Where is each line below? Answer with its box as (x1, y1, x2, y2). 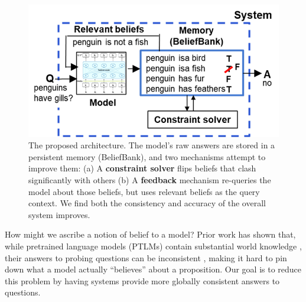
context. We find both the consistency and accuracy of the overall (28, 197, 266, 209)
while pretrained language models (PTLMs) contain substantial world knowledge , (5, 239, 302, 252)
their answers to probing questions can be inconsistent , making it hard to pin (5, 251, 287, 264)
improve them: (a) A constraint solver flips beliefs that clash (28, 162, 256, 174)
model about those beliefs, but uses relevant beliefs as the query (28, 185, 260, 197)
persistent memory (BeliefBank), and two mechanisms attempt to (28, 150, 266, 163)
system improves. (28, 208, 90, 220)
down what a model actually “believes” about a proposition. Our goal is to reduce (5, 263, 302, 275)
